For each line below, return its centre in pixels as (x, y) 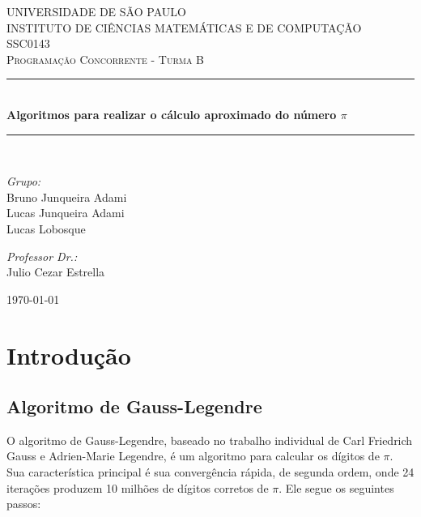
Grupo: (24, 181)
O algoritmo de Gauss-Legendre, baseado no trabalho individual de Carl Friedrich (210, 440)
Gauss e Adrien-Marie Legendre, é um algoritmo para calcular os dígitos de (193, 456)
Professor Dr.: (42, 256)
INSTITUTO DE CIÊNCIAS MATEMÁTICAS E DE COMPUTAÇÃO (184, 27)
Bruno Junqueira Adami (67, 197)
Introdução (69, 355)
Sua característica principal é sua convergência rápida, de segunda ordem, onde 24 (210, 472)
